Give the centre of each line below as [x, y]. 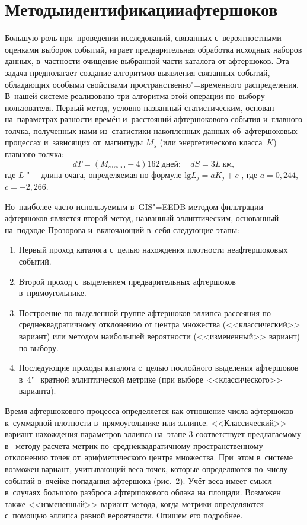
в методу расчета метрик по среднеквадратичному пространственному [134, 445]
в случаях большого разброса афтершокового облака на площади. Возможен [143, 492]
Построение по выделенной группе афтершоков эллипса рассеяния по [145, 312]
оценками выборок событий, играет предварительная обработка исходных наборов [153, 49]
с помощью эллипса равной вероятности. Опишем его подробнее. [124, 515]
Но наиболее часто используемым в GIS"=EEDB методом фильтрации [134, 206]
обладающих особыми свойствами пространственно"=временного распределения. [152, 84]
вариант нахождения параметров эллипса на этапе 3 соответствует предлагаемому [153, 434]
